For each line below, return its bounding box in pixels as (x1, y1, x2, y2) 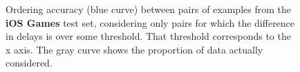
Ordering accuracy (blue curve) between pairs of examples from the (6, 2, 291, 16)
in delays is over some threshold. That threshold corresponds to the (6, 29, 291, 43)
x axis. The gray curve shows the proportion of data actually (6, 42, 263, 56)
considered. (6, 56, 53, 70)
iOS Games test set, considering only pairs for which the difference (6, 15, 295, 29)
